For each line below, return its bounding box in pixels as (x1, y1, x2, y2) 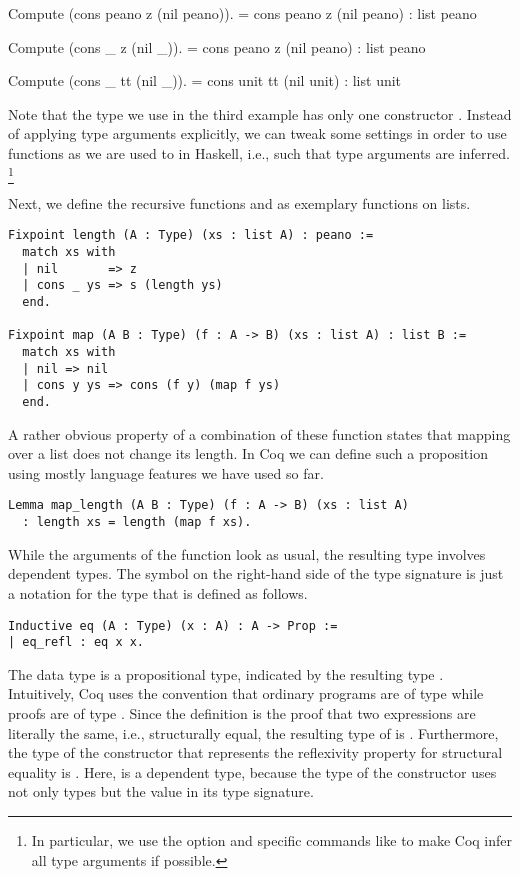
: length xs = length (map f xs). (22, 515, 252, 530)
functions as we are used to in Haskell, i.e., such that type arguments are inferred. (8, 142, 510, 163)
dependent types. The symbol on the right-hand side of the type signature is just (8, 563, 504, 584)
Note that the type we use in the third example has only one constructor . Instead (8, 103, 512, 124)
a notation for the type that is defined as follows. (8, 582, 308, 603)
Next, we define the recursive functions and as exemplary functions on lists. (8, 192, 471, 213)
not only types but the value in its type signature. (8, 781, 314, 802)
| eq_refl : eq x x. (8, 635, 145, 650)
